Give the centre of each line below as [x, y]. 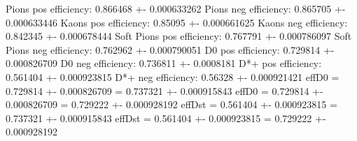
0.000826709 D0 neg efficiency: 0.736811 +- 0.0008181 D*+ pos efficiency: [164, 63]
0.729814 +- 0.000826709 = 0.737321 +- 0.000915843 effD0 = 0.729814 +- [164, 90]
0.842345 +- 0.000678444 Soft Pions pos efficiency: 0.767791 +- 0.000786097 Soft [179, 36]
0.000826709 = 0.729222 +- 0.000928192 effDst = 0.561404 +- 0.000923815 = [171, 104]
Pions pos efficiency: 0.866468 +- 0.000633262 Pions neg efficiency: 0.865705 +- [176, 8]
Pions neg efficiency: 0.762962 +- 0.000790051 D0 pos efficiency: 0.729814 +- [170, 49]
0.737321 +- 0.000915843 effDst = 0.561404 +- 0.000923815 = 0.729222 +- [166, 118]
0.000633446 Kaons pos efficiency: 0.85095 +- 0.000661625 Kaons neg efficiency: [177, 22]
